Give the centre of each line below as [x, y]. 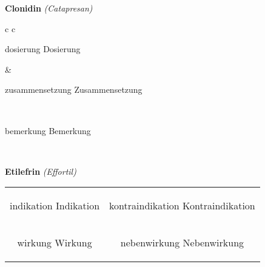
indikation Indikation [55, 206]
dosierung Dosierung [43, 49]
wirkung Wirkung [55, 243]
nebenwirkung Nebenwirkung [182, 243]
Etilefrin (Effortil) [41, 171]
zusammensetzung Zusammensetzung [74, 90]
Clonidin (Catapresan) [49, 8]
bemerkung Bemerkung [48, 130]
